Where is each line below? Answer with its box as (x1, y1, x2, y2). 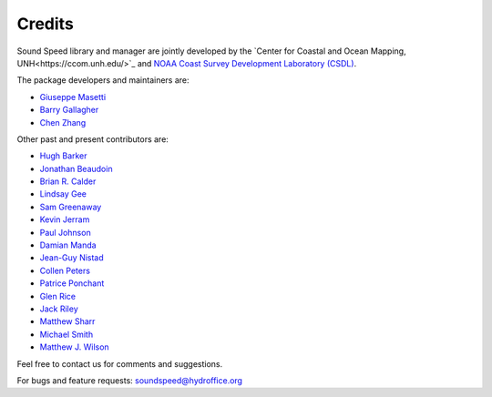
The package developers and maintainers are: (16, 75, 190, 86)
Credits (16, 14, 75, 34)
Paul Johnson (39, 227, 91, 238)
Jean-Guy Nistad (39, 252, 104, 263)
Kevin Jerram (39, 214, 90, 225)
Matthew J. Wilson (39, 341, 109, 352)
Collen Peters (39, 265, 91, 276)
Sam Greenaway (39, 201, 102, 212)
